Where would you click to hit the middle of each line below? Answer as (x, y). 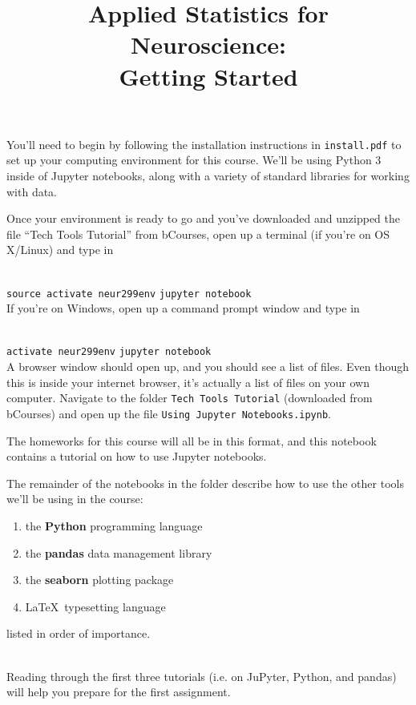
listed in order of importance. (79, 633)
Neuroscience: (208, 44)
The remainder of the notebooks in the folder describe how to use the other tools (205, 483)
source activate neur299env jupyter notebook (129, 294)
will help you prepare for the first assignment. (119, 692)
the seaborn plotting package (99, 580)
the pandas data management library (119, 552)
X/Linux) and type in (60, 250)
